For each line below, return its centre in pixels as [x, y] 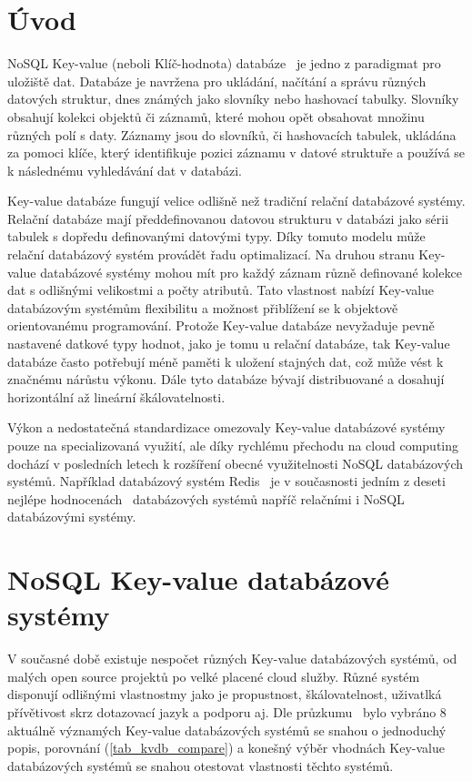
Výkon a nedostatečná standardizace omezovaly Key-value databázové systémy [226, 427]
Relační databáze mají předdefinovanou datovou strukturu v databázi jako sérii [228, 218]
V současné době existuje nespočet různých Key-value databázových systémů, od [232, 659]
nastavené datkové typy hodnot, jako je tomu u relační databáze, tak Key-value [229, 344]
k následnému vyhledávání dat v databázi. [125, 170]
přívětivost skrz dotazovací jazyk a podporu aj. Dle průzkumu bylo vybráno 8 [227, 712]
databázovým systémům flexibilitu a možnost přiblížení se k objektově [203, 307]
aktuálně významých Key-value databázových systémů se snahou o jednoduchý [227, 730]
